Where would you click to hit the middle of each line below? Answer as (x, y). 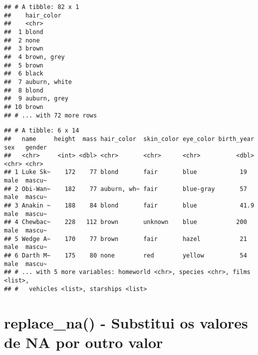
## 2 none (22, 40)
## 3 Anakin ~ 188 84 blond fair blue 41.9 (129, 206)
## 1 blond (24, 32)
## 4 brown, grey (34, 57)
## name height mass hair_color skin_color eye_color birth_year (129, 139)
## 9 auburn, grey (36, 99)
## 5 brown (24, 65)
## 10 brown (24, 107)
